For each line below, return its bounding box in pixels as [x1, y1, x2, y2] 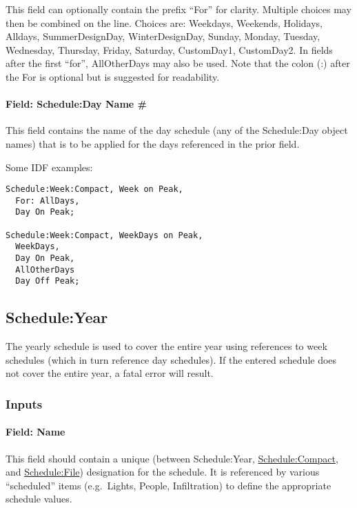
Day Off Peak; [15, 276, 80, 286]
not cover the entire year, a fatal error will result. [6, 366, 214, 380]
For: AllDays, [15, 195, 80, 206]
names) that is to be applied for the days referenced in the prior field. [6, 136, 300, 150]
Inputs [6, 395, 43, 412]
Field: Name [6, 424, 65, 439]
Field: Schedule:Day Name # [6, 97, 147, 111]
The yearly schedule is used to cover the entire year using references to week [6, 339, 327, 353]
